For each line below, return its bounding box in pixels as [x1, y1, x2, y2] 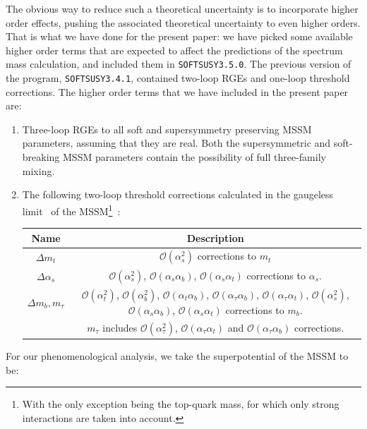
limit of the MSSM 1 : [22, 201, 121, 218]
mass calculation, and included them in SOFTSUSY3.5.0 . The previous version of [6, 56, 351, 71]
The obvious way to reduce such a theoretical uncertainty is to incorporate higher [6, 1, 359, 16]
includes [102, 320, 138, 334]
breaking [22, 150, 60, 164]
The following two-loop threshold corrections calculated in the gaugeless [22, 187, 334, 202]
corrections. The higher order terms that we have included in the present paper [6, 84, 349, 99]
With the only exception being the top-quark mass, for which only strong [22, 397, 339, 411]
